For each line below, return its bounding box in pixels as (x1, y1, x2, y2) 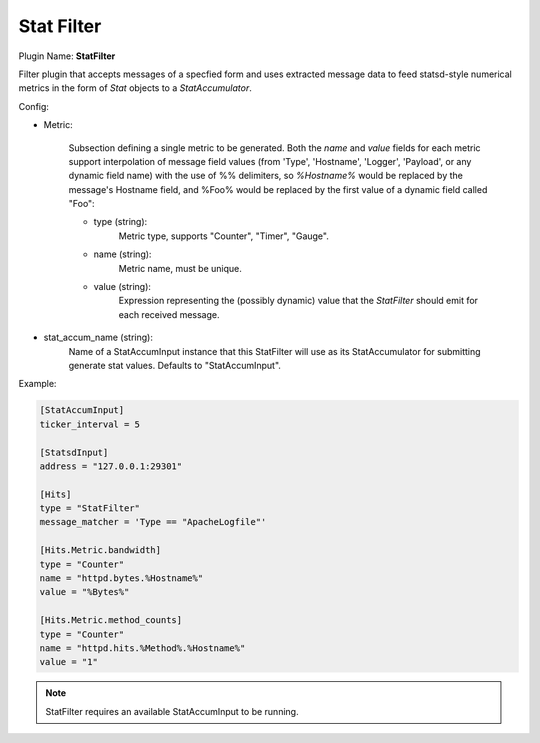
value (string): (93, 281, 152, 293)
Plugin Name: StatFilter (18, 50, 116, 62)
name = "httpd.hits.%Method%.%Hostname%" (39, 642, 246, 654)
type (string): (93, 216, 148, 228)
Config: (18, 100, 50, 112)
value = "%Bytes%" (39, 586, 130, 598)
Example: (18, 378, 57, 390)
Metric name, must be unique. (118, 262, 242, 274)
